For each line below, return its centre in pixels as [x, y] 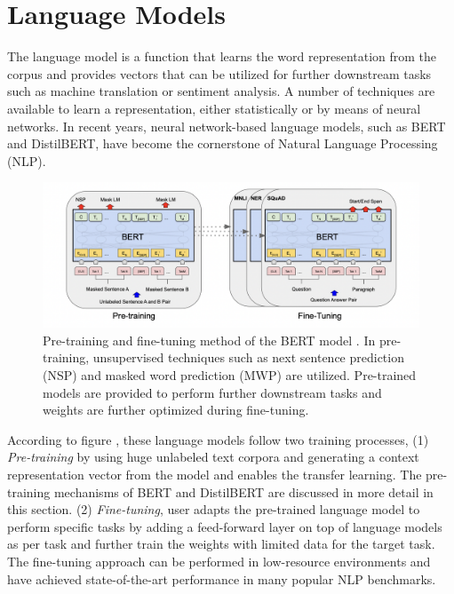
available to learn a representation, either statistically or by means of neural [214, 108]
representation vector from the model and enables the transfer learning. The [215, 474]
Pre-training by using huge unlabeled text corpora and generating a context [213, 457]
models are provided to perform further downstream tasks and [212, 392]
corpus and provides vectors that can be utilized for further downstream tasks [219, 73]
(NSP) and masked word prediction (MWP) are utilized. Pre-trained [230, 375]
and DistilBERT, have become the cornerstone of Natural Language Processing [223, 143]
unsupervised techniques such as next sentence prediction [248, 357]
